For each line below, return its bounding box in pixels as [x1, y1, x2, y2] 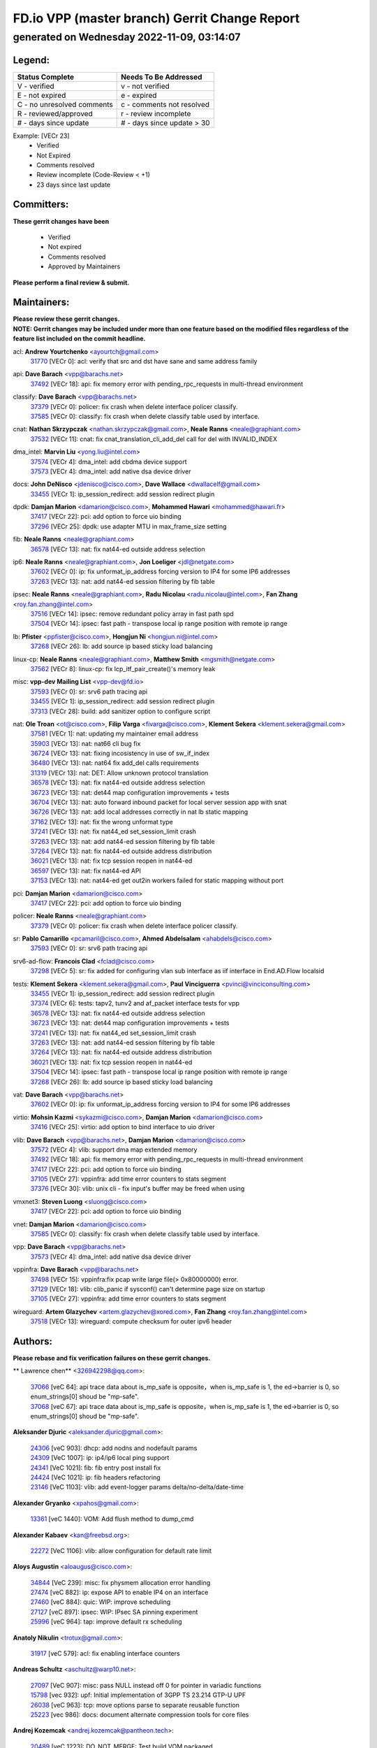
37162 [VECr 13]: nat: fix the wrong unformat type [30, 817, 174, 826]
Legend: [13, 54, 50, 66]
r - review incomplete [121, 108, 191, 118]
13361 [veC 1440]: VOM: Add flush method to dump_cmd [30, 1514, 194, 1524]
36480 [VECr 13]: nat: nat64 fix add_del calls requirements [30, 759, 199, 767]
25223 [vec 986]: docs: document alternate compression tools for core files [30, 1710, 249, 1719]
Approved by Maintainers [47, 262, 121, 271]
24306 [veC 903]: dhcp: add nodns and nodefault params [30, 1444, 198, 1452]
